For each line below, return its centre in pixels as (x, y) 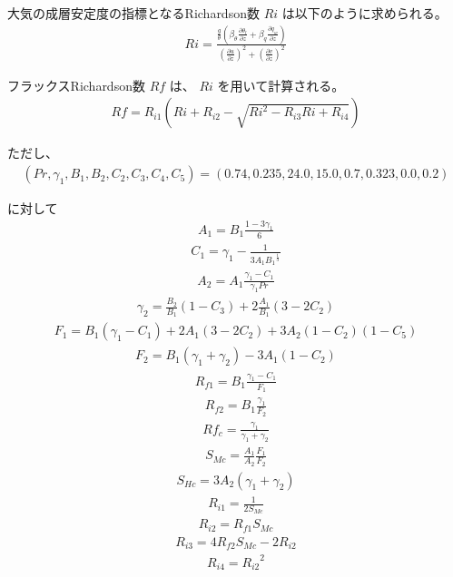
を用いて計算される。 (281, 85)
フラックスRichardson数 (76, 85)
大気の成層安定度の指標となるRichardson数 (133, 13)
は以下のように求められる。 (364, 13)
